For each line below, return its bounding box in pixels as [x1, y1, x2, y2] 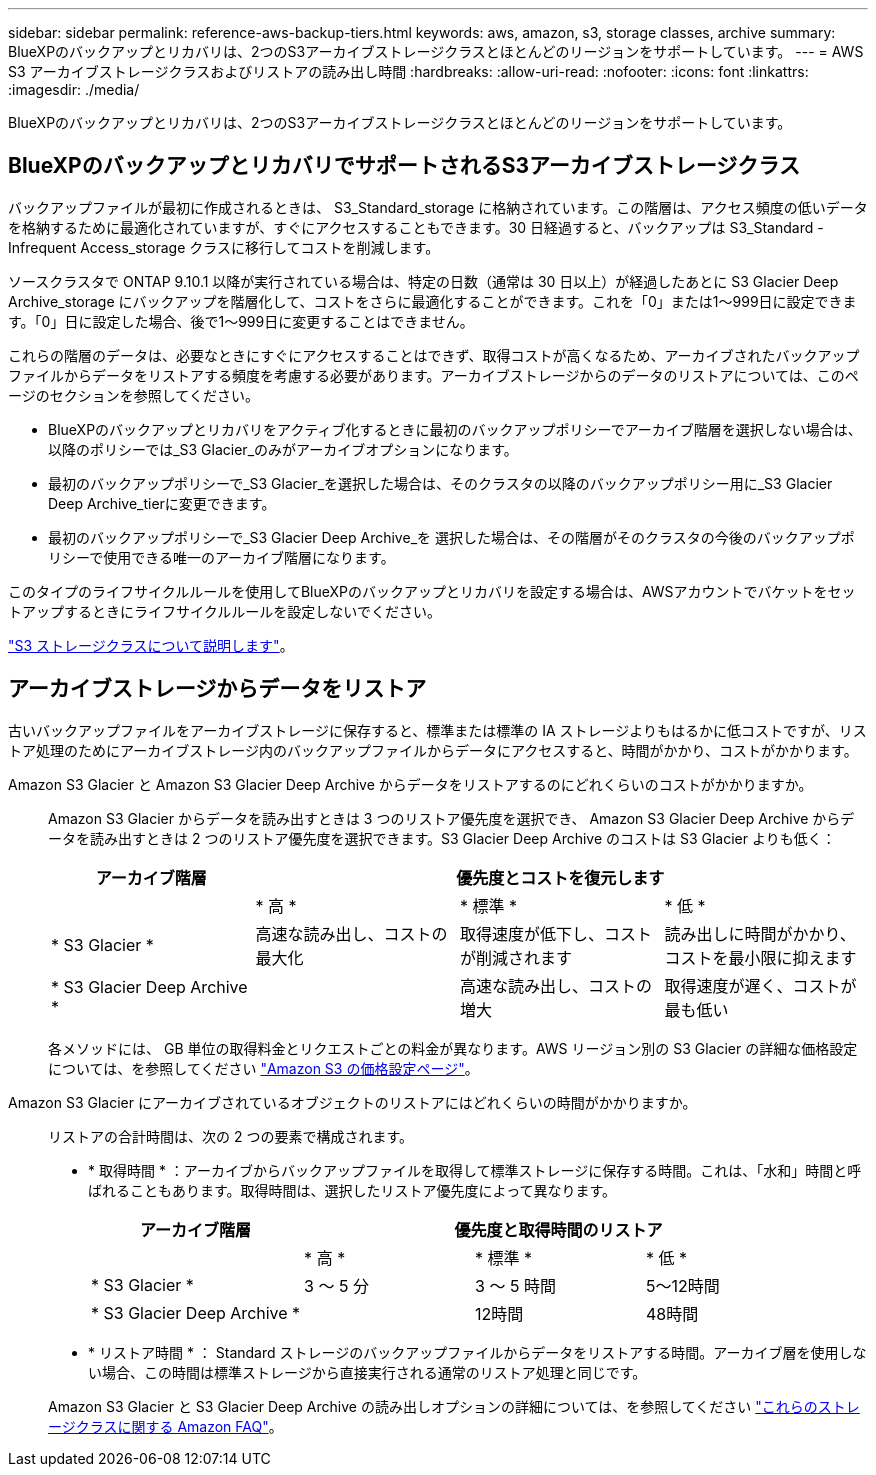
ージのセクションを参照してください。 [8, 386, 259, 404]
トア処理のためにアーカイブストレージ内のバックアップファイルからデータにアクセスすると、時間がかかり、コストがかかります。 [8, 741, 858, 759]
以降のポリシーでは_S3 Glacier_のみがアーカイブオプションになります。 [48, 440, 518, 458]
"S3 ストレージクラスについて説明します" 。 [8, 636, 294, 654]
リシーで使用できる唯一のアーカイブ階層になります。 [48, 548, 395, 566]
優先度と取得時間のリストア [454, 1219, 663, 1240]
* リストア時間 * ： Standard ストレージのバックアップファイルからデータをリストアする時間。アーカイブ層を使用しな [88, 1343, 867, 1361]
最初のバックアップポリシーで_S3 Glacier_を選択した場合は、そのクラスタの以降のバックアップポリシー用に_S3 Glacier [48, 474, 833, 492]
